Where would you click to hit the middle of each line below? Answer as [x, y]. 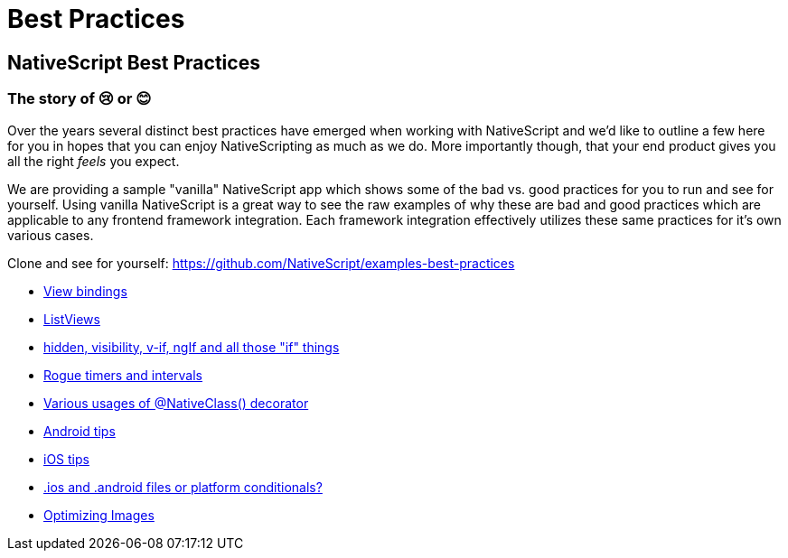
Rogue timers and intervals [123, 375]
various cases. [51, 235]
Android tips [80, 431]
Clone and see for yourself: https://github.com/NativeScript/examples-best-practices [261, 263]
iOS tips [66, 459]
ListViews [72, 319]
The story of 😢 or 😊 [80, 99]
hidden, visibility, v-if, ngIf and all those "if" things [192, 347]
